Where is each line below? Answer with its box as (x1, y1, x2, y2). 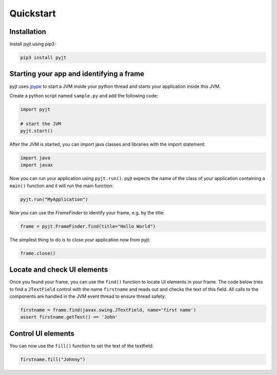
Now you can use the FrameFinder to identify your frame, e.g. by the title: (9, 209, 165, 216)
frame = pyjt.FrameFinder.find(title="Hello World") (20, 223, 156, 229)
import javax (20, 162, 53, 168)
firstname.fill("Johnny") (20, 356, 86, 362)
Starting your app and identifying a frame (9, 69, 145, 78)
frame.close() (20, 250, 56, 256)
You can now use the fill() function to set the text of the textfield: (9, 343, 154, 349)
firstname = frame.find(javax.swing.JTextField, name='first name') (20, 307, 196, 313)
